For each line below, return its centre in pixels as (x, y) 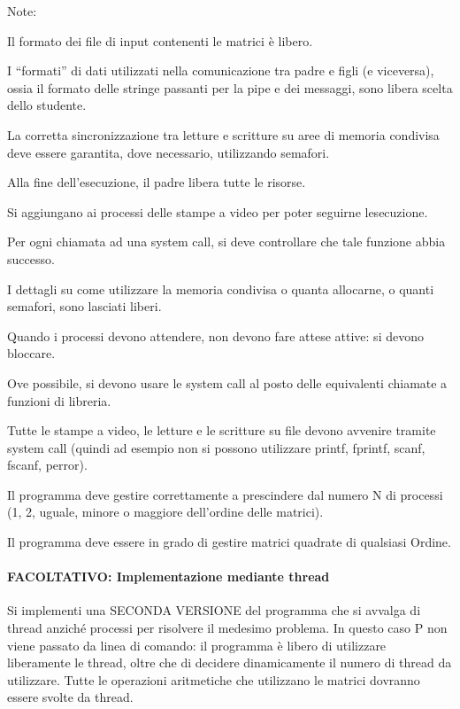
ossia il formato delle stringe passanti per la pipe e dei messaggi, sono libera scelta (230, 87)
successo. (31, 258)
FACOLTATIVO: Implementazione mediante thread (169, 577)
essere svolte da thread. (70, 697)
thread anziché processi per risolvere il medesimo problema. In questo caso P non (227, 628)
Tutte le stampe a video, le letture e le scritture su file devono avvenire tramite (222, 430)
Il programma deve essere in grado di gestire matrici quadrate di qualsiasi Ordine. (229, 542)
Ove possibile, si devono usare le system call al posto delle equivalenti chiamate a (227, 382)
